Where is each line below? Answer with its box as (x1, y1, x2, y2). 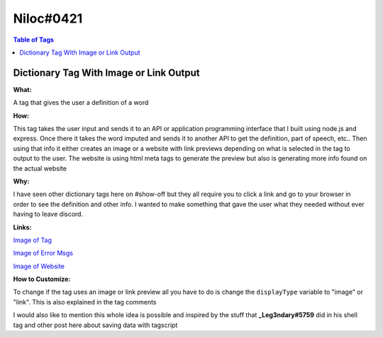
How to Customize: (13, 275, 71, 283)
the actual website (13, 164, 67, 173)
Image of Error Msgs (13, 249, 74, 258)
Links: (13, 223, 32, 232)
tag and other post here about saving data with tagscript (13, 321, 178, 329)
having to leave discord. (13, 210, 84, 219)
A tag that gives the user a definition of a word (13, 98, 149, 107)
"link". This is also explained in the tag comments (13, 297, 157, 306)
